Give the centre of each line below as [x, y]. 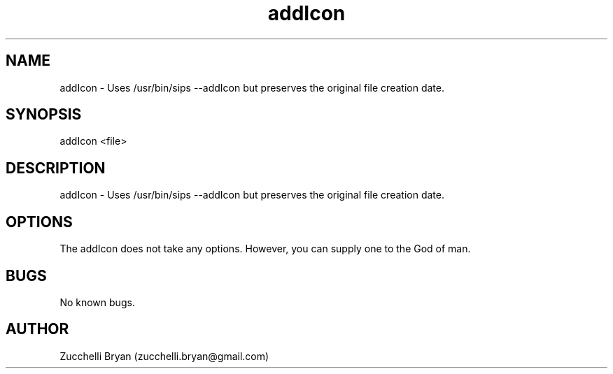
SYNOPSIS [44, 115]
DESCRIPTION [56, 168]
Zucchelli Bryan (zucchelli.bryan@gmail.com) [164, 356]
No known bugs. [97, 302]
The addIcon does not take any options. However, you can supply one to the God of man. [265, 249]
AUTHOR [37, 329]
